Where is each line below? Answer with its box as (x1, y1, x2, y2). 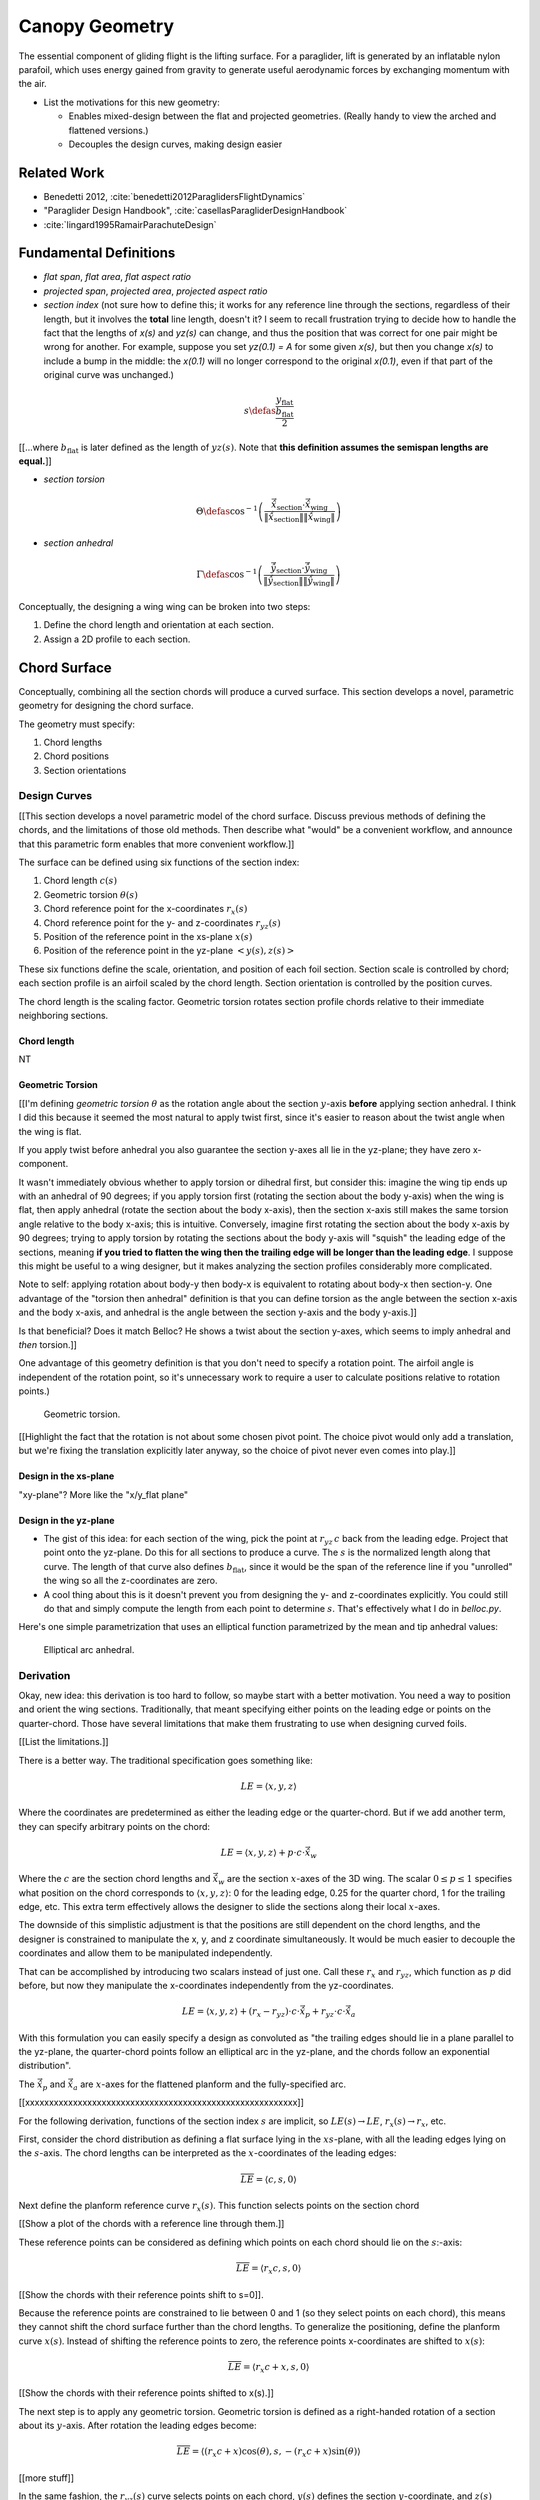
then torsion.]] (18, 1338, 77, 1350)
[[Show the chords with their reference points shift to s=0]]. (18, 2288, 264, 2300)
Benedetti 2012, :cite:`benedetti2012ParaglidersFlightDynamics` (43, 190, 306, 202)
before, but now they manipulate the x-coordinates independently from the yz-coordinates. (18, 1979, 394, 1991)
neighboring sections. (18, 1009, 109, 1021)
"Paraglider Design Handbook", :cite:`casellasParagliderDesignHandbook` (43, 205, 348, 217)
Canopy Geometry (18, 15, 175, 37)
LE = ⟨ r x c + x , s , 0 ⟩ (228, 2361, 310, 2375)
